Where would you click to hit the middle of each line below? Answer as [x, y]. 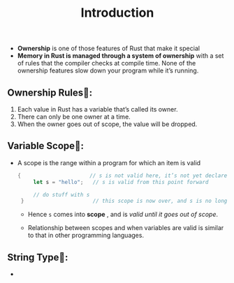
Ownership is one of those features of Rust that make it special [109, 48]
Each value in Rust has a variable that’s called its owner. [97, 109]
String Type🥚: [38, 257]
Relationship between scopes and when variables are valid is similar [126, 228]
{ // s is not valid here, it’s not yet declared [124, 176]
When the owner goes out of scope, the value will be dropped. [107, 124]
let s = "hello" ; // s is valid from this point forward [121, 182]
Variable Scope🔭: [46, 146]
